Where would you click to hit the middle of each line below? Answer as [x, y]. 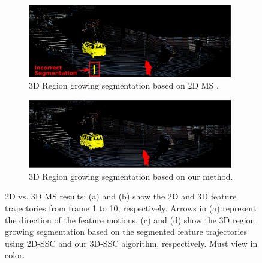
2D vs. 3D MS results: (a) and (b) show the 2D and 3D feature [121, 196]
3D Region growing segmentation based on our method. [131, 176]
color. [15, 255]
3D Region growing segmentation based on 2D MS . [124, 85]
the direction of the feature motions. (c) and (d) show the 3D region [130, 220]
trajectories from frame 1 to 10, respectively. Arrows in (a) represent [131, 208]
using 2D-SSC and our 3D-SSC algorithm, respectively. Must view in [131, 243]
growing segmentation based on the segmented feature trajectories [126, 232]
